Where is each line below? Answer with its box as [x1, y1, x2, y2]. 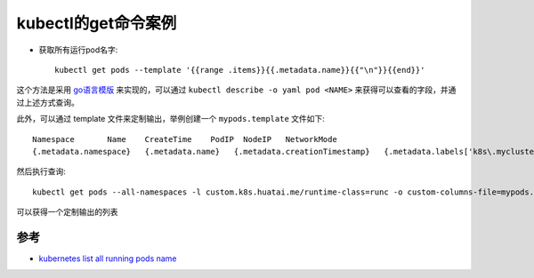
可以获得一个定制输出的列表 [16, 207, 118, 218]
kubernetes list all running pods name [38, 253, 177, 264]
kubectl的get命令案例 [16, 13, 177, 33]
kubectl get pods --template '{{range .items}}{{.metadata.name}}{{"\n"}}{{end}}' [54, 65, 425, 75]
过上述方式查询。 [16, 97, 79, 107]
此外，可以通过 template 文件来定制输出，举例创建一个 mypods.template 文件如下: [16, 114, 325, 124]
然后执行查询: [16, 166, 67, 177]
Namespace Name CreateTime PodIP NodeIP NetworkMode [32, 134, 337, 144]
